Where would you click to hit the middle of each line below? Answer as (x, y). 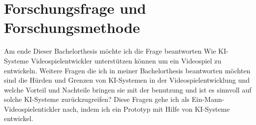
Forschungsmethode (72, 27)
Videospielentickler (32, 109)
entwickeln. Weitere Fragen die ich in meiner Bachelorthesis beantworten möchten (127, 70)
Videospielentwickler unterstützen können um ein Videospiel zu (126, 60)
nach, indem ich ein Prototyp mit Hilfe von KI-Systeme (146, 109)
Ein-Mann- (208, 99)
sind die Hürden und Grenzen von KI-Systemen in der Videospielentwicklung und (127, 80)
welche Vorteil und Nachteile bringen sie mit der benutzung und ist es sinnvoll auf (128, 89)
